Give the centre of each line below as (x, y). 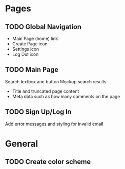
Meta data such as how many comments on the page (66, 96)
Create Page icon (30, 44)
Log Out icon (25, 54)
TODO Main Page (32, 70)
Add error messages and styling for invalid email (54, 124)
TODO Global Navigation (43, 27)
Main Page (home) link (35, 38)
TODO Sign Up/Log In (38, 112)
